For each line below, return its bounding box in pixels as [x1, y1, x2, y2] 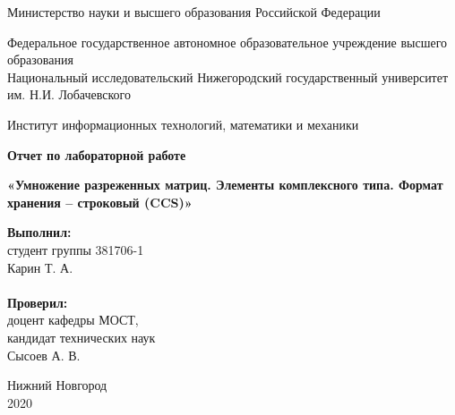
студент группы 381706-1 [7, 240, 144, 258]
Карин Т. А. [7, 258, 73, 276]
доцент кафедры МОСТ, [7, 310, 139, 329]
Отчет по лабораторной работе [7, 145, 186, 164]
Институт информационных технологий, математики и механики [7, 114, 359, 133]
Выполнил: [7, 223, 72, 241]
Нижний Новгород [7, 376, 107, 394]
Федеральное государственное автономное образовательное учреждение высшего [7, 32, 448, 51]
